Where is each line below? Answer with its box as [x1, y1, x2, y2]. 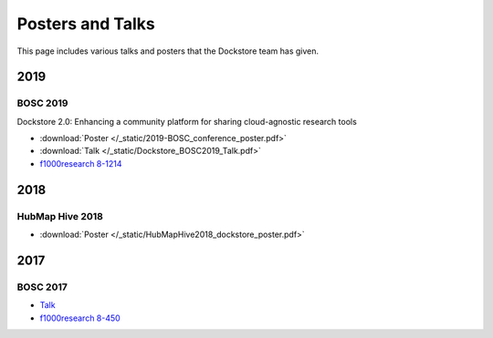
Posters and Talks [16, 14, 155, 34]
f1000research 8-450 [39, 312, 121, 323]
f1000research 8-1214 [39, 158, 122, 169]
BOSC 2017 [16, 281, 68, 293]
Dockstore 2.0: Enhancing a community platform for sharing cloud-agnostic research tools [16, 116, 358, 127]
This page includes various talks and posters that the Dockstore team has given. [16, 46, 320, 56]
